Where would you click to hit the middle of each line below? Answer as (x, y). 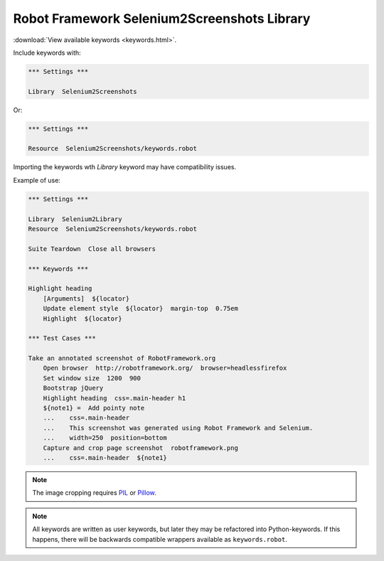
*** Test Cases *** (62, 338)
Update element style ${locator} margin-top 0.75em (140, 309)
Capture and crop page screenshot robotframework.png (140, 448)
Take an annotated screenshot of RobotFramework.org (122, 358)
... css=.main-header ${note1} (105, 458)
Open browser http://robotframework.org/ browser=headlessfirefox (165, 368)
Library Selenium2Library (75, 219)
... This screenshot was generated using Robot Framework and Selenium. (178, 428)
